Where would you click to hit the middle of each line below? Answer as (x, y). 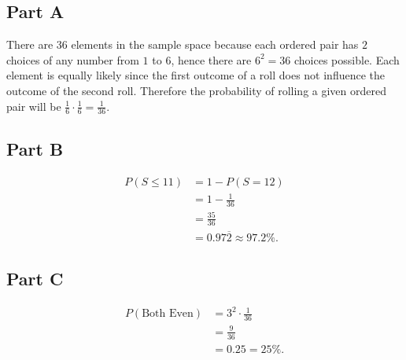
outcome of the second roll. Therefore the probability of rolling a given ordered (196, 90)
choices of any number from (73, 59)
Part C (35, 279)
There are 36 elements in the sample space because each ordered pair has (183, 44)
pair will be (34, 106)
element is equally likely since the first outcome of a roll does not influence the (196, 75)
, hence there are (211, 59)
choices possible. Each (347, 59)
